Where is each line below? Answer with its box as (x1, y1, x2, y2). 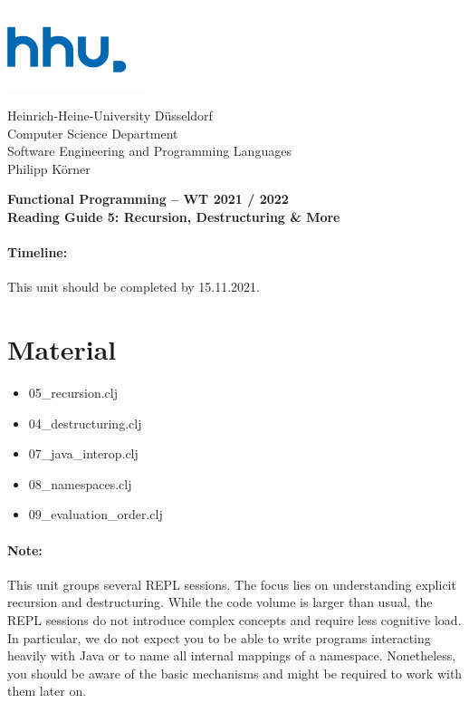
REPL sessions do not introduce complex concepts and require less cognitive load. (7, 610, 462, 629)
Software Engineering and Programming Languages (7, 141, 292, 160)
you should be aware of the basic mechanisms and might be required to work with (7, 663, 463, 682)
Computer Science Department (7, 123, 178, 142)
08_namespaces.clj (28, 474, 132, 493)
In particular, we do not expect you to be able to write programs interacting (7, 628, 431, 647)
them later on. (7, 681, 87, 700)
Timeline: (7, 243, 68, 262)
